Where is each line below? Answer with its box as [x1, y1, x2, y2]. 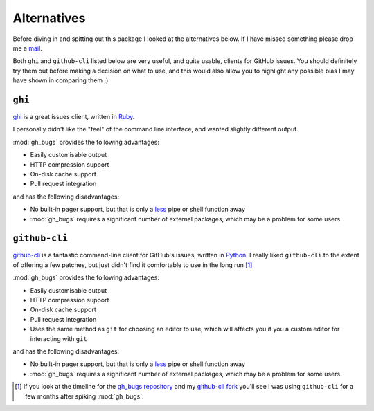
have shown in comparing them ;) [12, 76, 109, 84]
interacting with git [30, 334, 88, 342]
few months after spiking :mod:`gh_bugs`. [25, 392, 145, 401]
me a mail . [12, 44, 43, 52]
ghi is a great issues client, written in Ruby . [12, 113, 135, 121]
